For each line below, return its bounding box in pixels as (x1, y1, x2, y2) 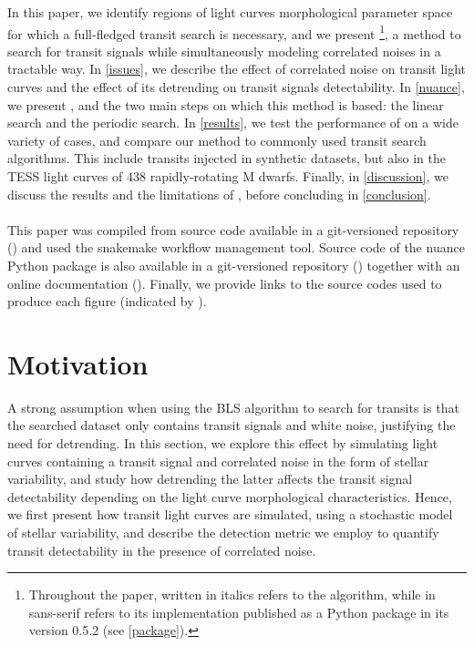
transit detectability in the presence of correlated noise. (7, 540, 316, 559)
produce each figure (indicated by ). (7, 292, 207, 311)
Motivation (7, 344, 149, 382)
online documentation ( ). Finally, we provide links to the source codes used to (7, 273, 442, 292)
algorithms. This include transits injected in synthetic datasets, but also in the (7, 149, 446, 168)
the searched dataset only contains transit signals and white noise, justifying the (7, 415, 456, 435)
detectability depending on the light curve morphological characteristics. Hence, (7, 487, 452, 506)
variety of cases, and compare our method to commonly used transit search (7, 130, 427, 149)
